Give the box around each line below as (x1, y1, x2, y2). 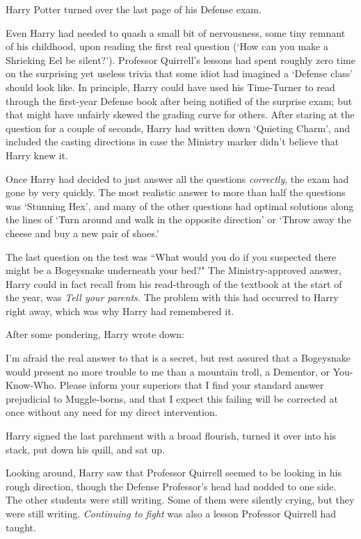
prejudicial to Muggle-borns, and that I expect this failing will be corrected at (6, 391, 338, 405)
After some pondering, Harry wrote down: (6, 327, 184, 341)
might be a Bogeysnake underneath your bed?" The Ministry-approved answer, (6, 263, 342, 277)
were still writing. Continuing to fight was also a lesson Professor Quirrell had (6, 506, 337, 520)
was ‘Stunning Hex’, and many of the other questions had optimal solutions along (6, 198, 354, 213)
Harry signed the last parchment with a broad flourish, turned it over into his (6, 428, 337, 443)
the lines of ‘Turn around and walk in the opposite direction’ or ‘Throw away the (6, 212, 351, 227)
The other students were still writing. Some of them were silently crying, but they (6, 492, 355, 507)
